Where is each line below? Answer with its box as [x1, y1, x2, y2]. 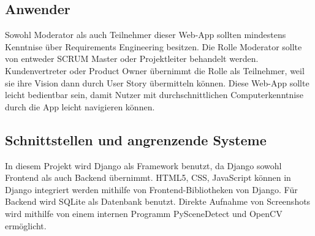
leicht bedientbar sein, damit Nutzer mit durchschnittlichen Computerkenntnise [5, 88, 303, 101]
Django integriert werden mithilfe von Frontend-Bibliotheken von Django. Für [5, 183, 298, 196]
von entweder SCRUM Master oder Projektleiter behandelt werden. [5, 52, 259, 65]
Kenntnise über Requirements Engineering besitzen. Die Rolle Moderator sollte [5, 40, 302, 53]
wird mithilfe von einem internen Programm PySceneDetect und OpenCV [5, 207, 283, 219]
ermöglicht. [5, 219, 47, 232]
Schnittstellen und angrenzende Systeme [5, 130, 267, 149]
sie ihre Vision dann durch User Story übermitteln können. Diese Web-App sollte [5, 76, 309, 89]
